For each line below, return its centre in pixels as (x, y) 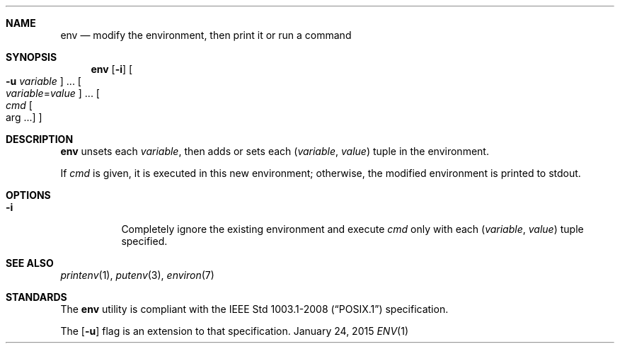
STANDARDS (36, 297)
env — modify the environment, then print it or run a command (206, 35)
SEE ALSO (30, 263)
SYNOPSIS (31, 57)
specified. (144, 241)
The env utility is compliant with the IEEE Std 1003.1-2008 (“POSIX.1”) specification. (254, 309)
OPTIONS (28, 195)
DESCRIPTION (40, 139)
